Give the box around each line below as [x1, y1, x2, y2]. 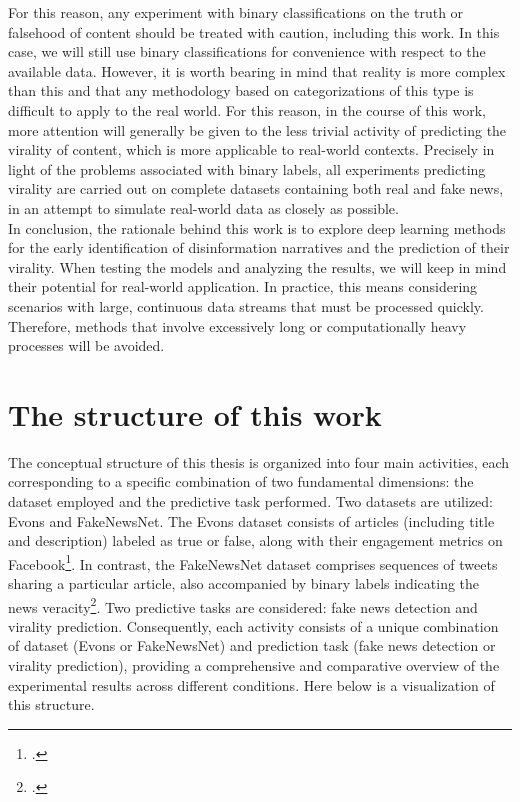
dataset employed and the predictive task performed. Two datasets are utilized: [8, 491, 494, 511]
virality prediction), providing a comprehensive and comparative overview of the [8, 655, 500, 676]
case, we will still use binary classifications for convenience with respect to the [8, 41, 486, 62]
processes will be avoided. [8, 335, 165, 356]
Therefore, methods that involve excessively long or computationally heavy [8, 315, 467, 336]
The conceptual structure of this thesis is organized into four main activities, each [8, 451, 510, 472]
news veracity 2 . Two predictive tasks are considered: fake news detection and [8, 593, 478, 617]
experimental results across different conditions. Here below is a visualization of [8, 674, 495, 695]
